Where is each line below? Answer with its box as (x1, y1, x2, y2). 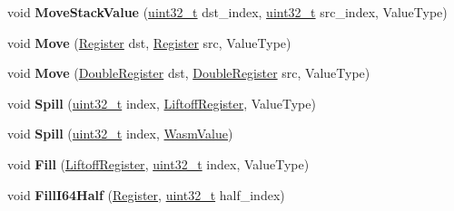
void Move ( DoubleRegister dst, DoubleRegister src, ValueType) (7, 63, 370, 82)
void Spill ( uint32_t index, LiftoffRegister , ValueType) (7, 93, 316, 112)
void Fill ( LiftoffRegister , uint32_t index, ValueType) (7, 154, 310, 173)
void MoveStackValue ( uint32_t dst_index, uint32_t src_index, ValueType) (7, 3, 448, 21)
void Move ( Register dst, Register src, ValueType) (7, 33, 291, 52)
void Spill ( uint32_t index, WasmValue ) (7, 124, 233, 143)
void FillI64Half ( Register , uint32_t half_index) (7, 185, 285, 204)
